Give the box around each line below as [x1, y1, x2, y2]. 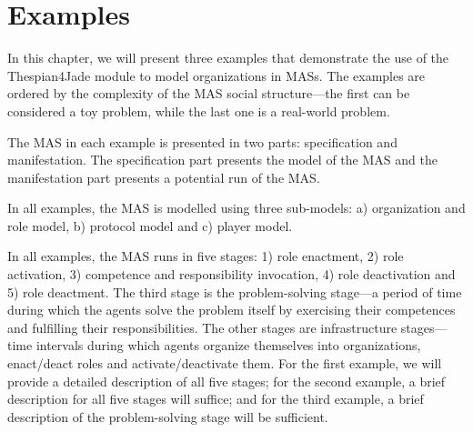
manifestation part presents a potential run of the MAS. [7, 167, 320, 186]
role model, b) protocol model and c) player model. [7, 216, 293, 235]
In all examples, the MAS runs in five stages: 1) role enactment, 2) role [7, 246, 404, 266]
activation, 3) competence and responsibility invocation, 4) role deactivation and [7, 265, 456, 284]
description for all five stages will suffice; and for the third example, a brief [7, 389, 424, 408]
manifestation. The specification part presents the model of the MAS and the [7, 150, 438, 169]
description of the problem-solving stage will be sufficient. [7, 407, 328, 426]
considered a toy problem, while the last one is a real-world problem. [7, 101, 390, 120]
